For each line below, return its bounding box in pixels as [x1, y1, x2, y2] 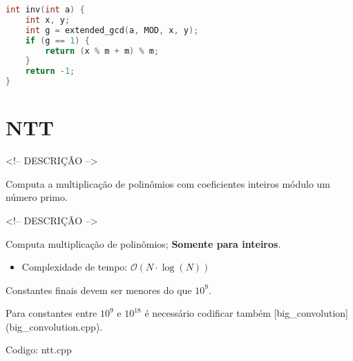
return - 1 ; [25, 66, 75, 77]
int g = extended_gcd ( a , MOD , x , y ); [25, 25, 199, 35]
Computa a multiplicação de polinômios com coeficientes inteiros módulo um [6, 176, 331, 191]
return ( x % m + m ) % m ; [45, 46, 160, 56]
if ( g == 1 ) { [25, 35, 90, 46]
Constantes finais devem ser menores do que [6, 282, 192, 297]
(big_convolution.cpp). [6, 319, 103, 333]
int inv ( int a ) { [6, 5, 85, 14]
